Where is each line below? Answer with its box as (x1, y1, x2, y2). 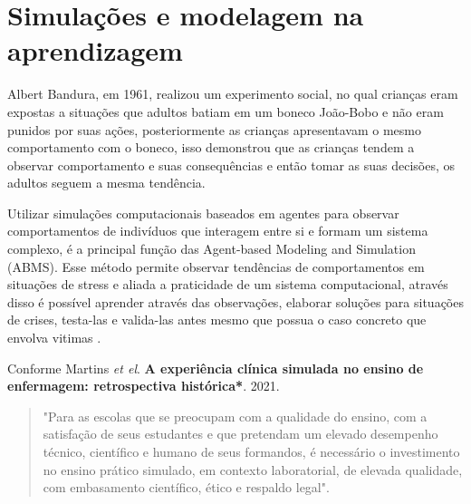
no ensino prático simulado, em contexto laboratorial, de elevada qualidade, (43, 460, 463, 479)
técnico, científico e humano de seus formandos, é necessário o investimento (43, 442, 460, 460)
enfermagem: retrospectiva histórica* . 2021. (7, 376, 280, 395)
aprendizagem (7, 32, 183, 69)
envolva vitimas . (7, 328, 101, 347)
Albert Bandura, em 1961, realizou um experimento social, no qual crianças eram (7, 84, 458, 103)
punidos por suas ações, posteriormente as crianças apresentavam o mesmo (7, 120, 421, 139)
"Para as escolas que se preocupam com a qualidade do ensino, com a (43, 406, 428, 425)
